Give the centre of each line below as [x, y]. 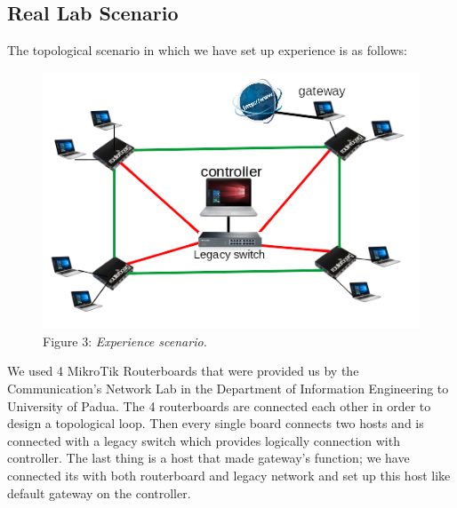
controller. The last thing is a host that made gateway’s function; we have [208, 458]
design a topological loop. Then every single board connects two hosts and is [216, 423]
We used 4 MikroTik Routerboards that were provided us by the [183, 371]
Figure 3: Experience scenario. [125, 341]
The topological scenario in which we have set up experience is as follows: [207, 50]
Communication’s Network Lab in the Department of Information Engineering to [228, 388]
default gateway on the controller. [99, 492]
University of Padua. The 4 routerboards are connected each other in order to [219, 405]
